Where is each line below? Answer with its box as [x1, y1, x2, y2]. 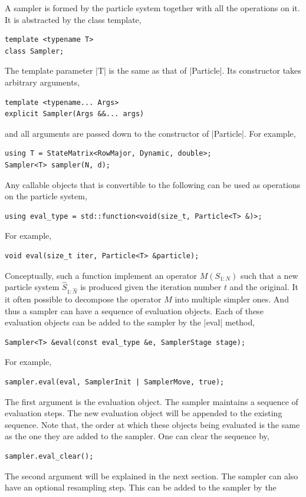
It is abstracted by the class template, [5, 13, 142, 25]
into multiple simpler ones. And [175, 293, 289, 305]
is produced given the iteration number [80, 281, 222, 293]
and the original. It [229, 281, 298, 293]
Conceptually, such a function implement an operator [5, 269, 198, 281]
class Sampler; [5, 47, 64, 55]
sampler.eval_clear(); [5, 452, 94, 460]
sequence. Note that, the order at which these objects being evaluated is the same [5, 418, 300, 430]
